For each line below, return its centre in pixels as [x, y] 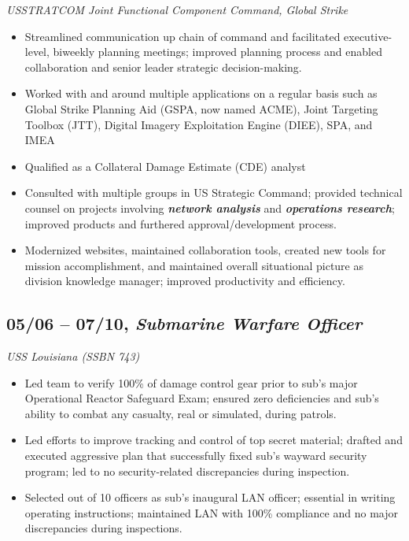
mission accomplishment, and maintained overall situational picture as [194, 265]
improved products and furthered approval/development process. [181, 223]
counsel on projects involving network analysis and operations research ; [210, 208]
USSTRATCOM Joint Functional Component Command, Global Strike [177, 9]
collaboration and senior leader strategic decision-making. [163, 67]
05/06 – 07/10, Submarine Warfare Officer [184, 323]
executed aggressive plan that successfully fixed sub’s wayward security [196, 456]
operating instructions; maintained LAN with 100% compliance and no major [211, 512]
